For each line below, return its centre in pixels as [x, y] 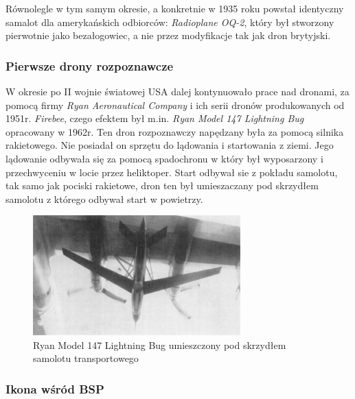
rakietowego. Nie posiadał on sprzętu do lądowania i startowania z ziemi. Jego [170, 145]
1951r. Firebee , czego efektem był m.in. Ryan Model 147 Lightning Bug [155, 118]
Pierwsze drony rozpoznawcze [90, 65]
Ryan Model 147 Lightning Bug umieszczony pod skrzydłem [160, 344]
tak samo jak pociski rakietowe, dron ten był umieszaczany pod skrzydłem [162, 185]
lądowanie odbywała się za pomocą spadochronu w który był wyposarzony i [164, 158]
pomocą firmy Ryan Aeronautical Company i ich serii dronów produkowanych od [175, 105]
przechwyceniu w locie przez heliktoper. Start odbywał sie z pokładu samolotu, [172, 172]
